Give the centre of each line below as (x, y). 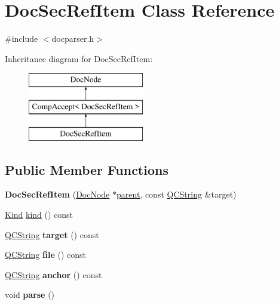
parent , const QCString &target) (177, 194)
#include (22, 38)
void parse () (30, 295)
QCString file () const (46, 255)
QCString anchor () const (53, 274)
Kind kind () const (39, 215)
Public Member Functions (87, 169)
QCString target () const (52, 234)
